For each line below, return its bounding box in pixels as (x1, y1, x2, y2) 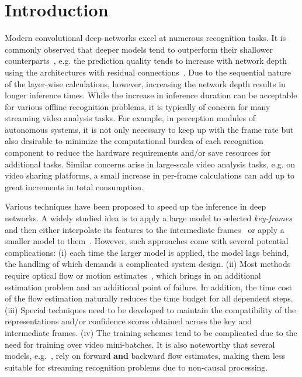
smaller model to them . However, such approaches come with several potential (5, 235, 289, 247)
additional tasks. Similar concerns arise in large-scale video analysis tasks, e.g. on (5, 157, 296, 170)
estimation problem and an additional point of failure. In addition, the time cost (5, 280, 293, 293)
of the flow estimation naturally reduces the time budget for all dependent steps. (5, 292, 293, 304)
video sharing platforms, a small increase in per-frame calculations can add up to (5, 169, 295, 181)
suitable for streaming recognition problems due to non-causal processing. (5, 361, 268, 373)
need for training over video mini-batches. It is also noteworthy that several (5, 338, 275, 350)
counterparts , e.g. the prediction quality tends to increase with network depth (5, 54, 287, 67)
